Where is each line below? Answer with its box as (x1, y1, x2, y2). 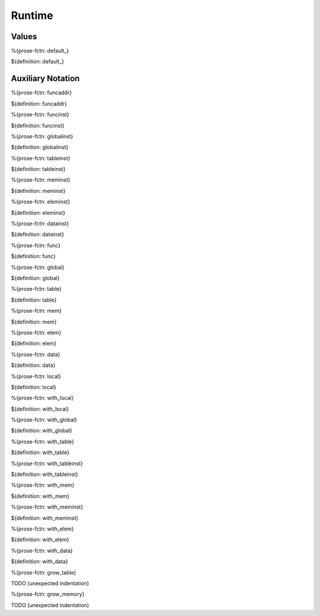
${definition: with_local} (11, 405, 69, 412)
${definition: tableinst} (11, 166, 66, 173)
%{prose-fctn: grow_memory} (11, 590, 85, 598)
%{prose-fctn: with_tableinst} (11, 460, 83, 467)
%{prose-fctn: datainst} (11, 220, 69, 227)
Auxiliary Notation (11, 74, 80, 84)
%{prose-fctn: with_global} (11, 416, 77, 424)
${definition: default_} (11, 58, 65, 65)
